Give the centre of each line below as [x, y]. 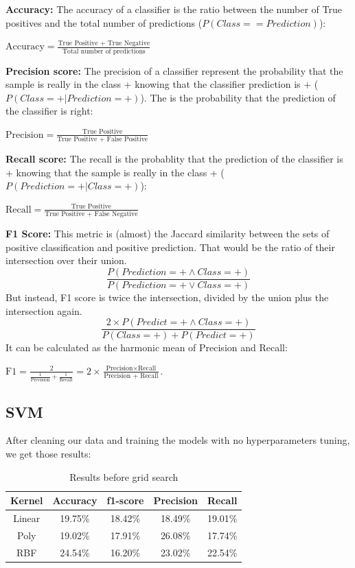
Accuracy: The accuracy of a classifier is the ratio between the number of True [174, 9]
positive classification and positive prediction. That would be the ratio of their [170, 247]
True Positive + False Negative [91, 214]
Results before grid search [124, 476]
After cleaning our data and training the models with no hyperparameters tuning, [178, 440]
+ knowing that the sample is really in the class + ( [115, 172]
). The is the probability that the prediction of [238, 97]
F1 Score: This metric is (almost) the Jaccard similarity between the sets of [168, 234]
